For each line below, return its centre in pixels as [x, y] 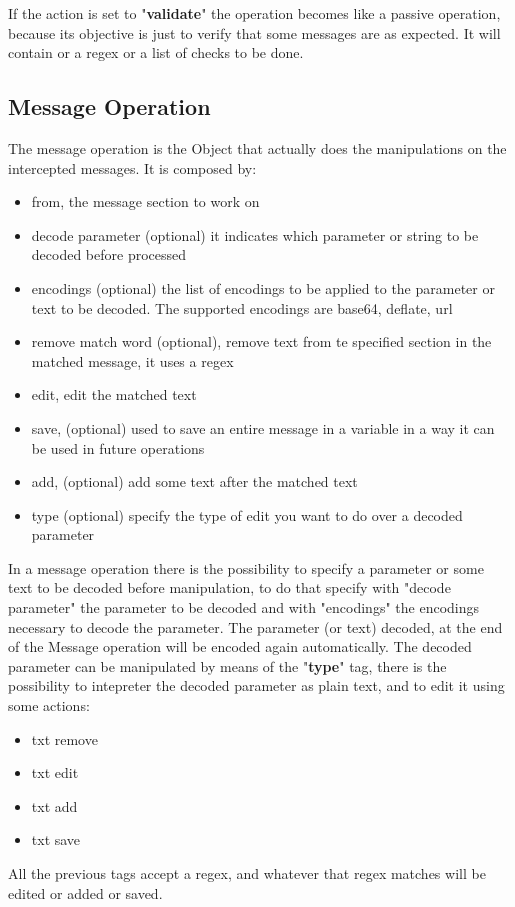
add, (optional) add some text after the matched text [194, 481]
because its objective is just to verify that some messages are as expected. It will [254, 32]
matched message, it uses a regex [132, 360]
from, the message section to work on [145, 201]
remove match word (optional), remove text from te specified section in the [261, 341]
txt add [54, 805]
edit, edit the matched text [114, 394]
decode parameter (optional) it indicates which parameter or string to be [255, 234]
